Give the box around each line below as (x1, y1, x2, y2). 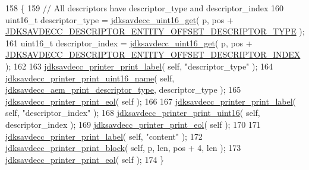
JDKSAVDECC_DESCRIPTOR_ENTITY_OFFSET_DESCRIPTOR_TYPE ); (5, 25, 305, 37)
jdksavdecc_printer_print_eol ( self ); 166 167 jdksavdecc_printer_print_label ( (5, 95, 297, 107)
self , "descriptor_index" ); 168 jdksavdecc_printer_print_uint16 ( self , (5, 106, 260, 119)
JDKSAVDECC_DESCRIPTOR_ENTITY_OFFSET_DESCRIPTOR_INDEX (5, 48, 301, 61)
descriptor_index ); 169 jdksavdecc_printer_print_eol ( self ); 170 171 (5, 118, 261, 130)
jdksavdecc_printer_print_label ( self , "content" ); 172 (5, 130, 203, 142)
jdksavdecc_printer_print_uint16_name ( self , (5, 71, 175, 84)
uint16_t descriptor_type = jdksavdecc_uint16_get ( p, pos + (5, 13, 234, 26)
